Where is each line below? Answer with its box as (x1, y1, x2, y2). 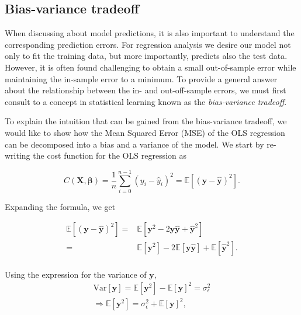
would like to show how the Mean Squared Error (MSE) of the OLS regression (5, 126, 285, 138)
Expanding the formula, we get (5, 200, 116, 212)
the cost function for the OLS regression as (33, 149, 186, 162)
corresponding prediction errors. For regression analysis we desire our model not (5, 38, 291, 50)
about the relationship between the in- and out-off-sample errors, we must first (5, 84, 286, 96)
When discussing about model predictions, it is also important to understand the (5, 27, 295, 39)
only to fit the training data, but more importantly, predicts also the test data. (5, 50, 288, 62)
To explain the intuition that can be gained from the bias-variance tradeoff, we (5, 115, 287, 127)
